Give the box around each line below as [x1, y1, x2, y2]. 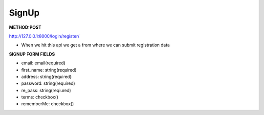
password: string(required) [21, 80, 75, 86]
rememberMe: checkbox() [21, 101, 74, 107]
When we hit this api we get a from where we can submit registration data [21, 42, 170, 48]
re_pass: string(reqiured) [21, 87, 71, 93]
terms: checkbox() [21, 94, 59, 100]
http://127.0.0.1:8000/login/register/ [9, 33, 80, 39]
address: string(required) [21, 74, 72, 79]
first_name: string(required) [21, 67, 77, 73]
